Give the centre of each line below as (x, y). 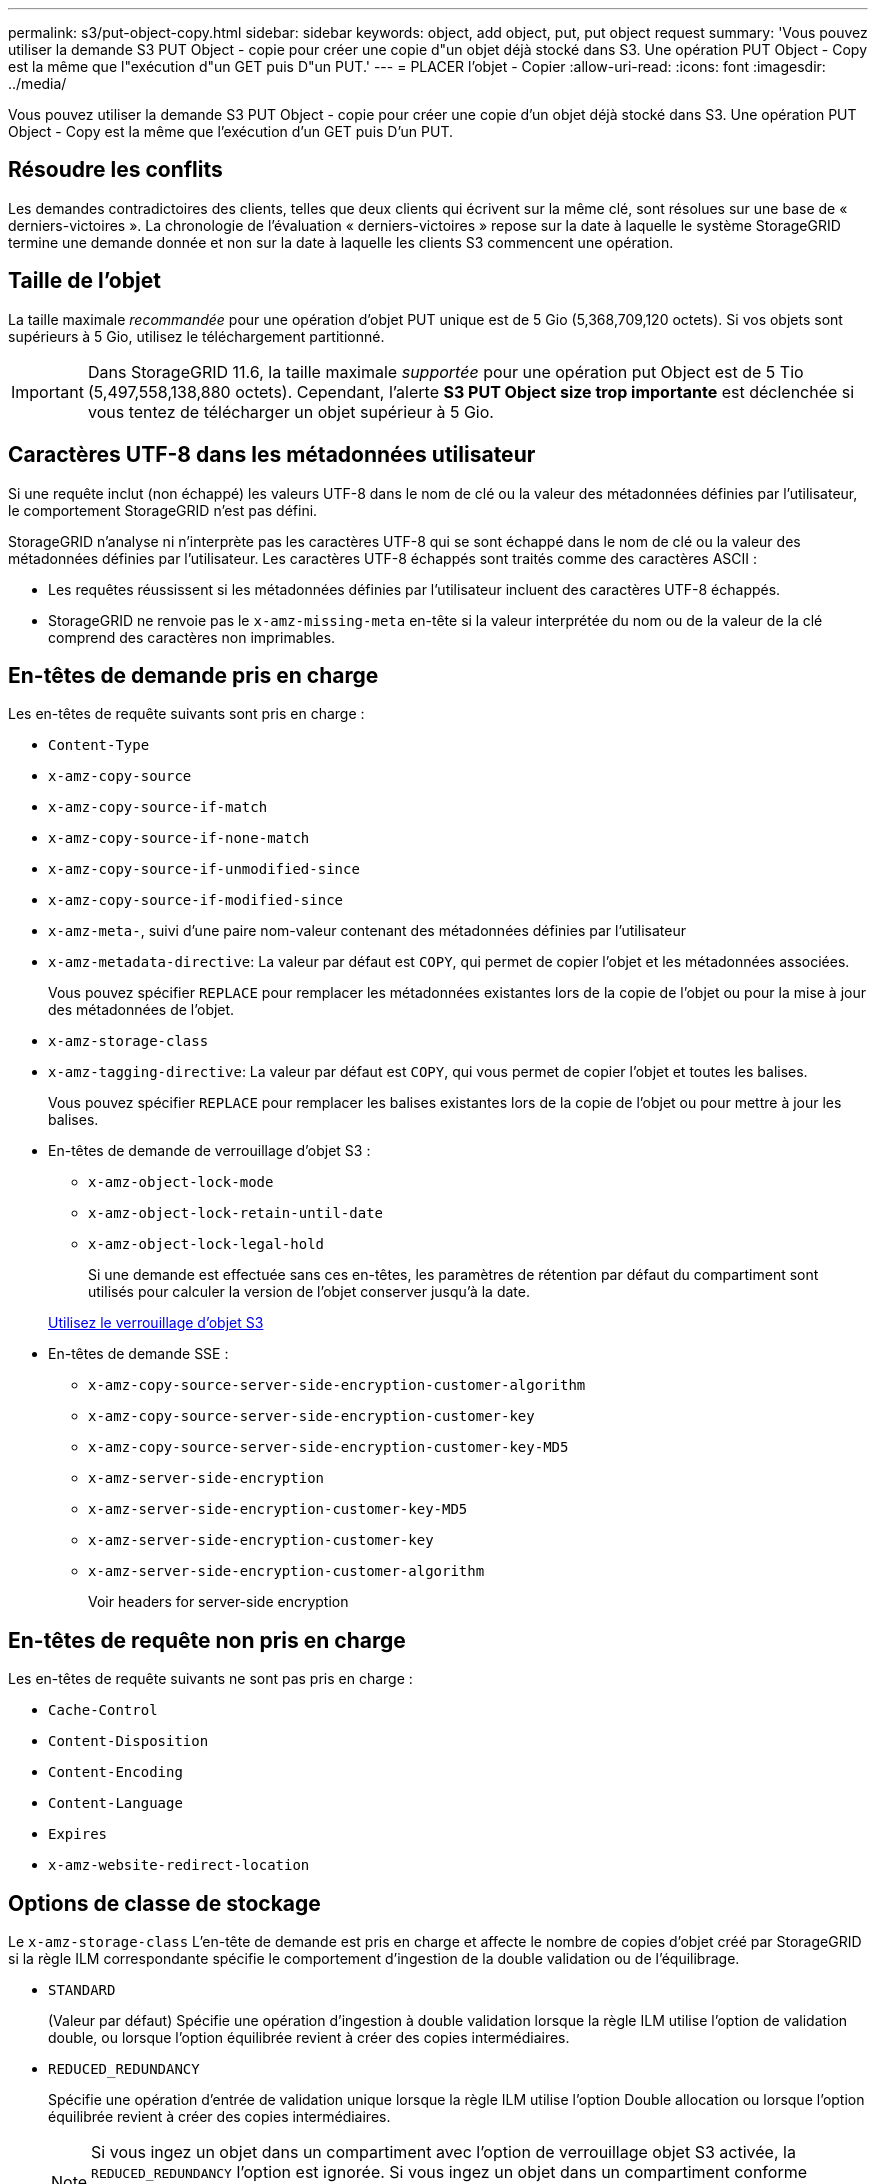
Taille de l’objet (84, 281)
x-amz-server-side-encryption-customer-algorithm (286, 1571)
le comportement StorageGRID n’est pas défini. (163, 510)
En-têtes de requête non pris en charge (207, 1640)
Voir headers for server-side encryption (218, 1602)
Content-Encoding (115, 1772)
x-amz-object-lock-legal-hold (206, 1244)
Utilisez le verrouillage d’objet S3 (156, 1323)
